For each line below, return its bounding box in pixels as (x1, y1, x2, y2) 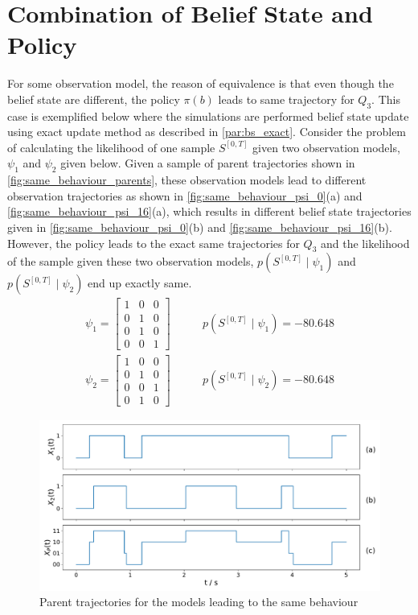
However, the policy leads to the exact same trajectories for (7, 234, 300, 251)
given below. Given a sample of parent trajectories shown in (60, 155, 355, 171)
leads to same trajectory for (218, 90, 354, 107)
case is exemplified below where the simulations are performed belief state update (7, 107, 409, 124)
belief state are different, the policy (7, 90, 180, 107)
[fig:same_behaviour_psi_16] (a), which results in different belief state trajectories (7, 203, 412, 220)
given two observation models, (252, 138, 400, 155)
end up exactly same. (88, 274, 192, 291)
